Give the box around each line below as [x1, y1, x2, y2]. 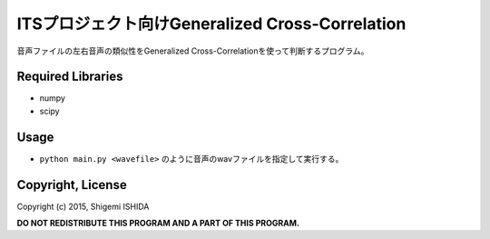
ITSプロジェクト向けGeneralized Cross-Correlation [16, 14, 407, 34]
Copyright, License [16, 177, 127, 193]
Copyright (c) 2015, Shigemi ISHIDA [16, 201, 150, 212]
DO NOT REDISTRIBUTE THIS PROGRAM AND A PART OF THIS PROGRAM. [16, 218, 299, 229]
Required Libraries [16, 69, 123, 85]
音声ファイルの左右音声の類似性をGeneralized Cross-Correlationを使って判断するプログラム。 [16, 45, 369, 56]
